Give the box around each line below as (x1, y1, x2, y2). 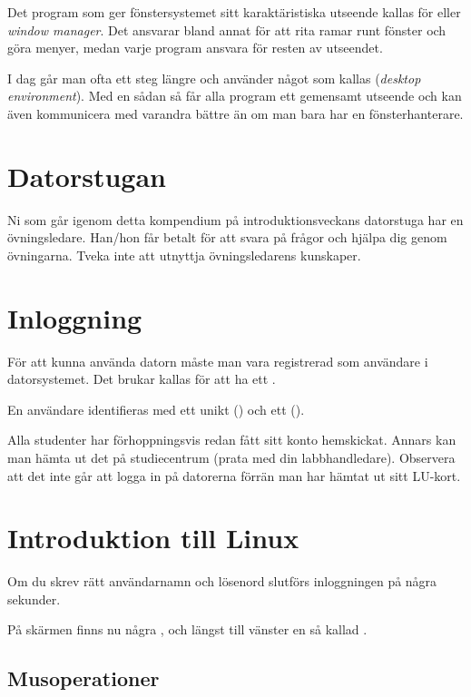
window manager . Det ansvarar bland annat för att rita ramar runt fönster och (7, 20, 446, 39)
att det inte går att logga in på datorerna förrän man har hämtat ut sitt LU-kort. (7, 466, 461, 485)
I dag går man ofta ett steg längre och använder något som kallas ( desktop (7, 68, 421, 87)
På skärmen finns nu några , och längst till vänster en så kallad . (7, 620, 368, 639)
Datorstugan (7, 157, 167, 194)
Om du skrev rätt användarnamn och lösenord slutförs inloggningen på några (7, 572, 437, 591)
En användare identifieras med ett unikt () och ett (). (7, 399, 305, 418)
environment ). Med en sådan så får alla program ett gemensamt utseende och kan (7, 86, 462, 105)
